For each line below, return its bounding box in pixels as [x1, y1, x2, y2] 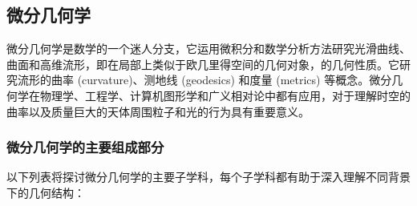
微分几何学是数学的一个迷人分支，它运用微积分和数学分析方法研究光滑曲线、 [6, 40, 411, 57]
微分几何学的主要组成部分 [6, 137, 164, 157]
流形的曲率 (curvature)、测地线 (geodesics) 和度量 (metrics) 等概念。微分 [17, 71, 392, 88]
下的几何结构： [6, 184, 85, 200]
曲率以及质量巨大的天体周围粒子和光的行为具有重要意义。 [6, 103, 310, 119]
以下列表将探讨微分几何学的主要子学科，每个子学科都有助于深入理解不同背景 [6, 168, 411, 185]
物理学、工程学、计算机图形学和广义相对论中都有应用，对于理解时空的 [39, 87, 411, 103]
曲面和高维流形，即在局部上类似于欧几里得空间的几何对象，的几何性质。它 [6, 55, 399, 72]
